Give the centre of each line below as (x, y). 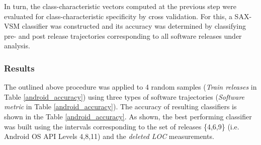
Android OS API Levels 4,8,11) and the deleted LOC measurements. (109, 136)
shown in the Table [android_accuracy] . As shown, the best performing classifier (128, 116)
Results (19, 68)
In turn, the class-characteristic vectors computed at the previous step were (120, 6)
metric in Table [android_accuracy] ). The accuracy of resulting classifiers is (120, 106)
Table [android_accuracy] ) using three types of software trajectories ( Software (124, 96)
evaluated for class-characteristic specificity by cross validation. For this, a (118, 16)
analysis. (17, 46)
